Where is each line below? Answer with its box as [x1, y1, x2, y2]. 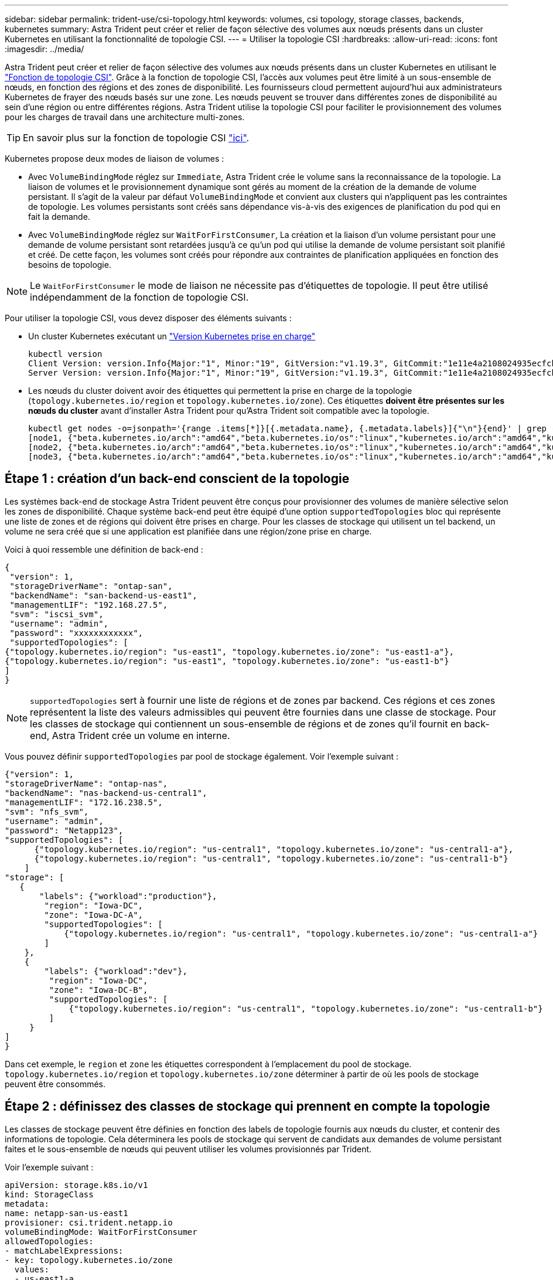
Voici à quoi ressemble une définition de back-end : [5, 544, 203, 554]
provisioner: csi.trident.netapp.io [5, 1217, 173, 1227]
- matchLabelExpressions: [5, 1245, 124, 1255]
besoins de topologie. [28, 260, 111, 270]
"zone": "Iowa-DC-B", [49, 985, 148, 995]
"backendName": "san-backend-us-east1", [9, 590, 197, 600]
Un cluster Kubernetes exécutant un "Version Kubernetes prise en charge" [28, 331, 316, 341]
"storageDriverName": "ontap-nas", [5, 778, 168, 788]
